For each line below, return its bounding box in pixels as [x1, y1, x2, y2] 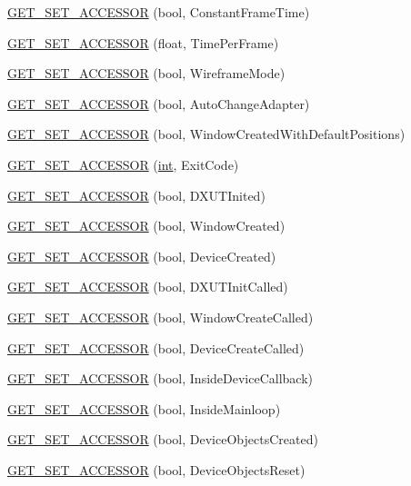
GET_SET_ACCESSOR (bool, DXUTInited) [7, 185, 266, 204]
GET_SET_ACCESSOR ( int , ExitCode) [7, 154, 239, 174]
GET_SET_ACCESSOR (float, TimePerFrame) [7, 33, 279, 52]
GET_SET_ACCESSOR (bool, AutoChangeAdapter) [7, 94, 310, 113]
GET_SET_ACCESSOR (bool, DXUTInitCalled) [7, 277, 288, 296]
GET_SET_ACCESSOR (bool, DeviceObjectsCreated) [7, 430, 318, 449]
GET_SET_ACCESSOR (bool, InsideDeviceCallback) [7, 369, 314, 388]
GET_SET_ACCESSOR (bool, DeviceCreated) [7, 246, 276, 265]
